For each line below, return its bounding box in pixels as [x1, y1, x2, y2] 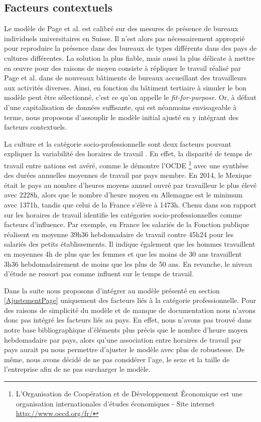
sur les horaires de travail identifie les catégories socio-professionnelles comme [4, 209, 242, 220]
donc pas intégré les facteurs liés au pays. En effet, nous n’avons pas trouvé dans [4, 314, 252, 325]
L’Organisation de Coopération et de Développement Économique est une [16, 388, 242, 399]
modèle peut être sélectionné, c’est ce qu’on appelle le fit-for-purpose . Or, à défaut [4, 92, 256, 102]
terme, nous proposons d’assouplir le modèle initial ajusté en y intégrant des [4, 112, 238, 122]
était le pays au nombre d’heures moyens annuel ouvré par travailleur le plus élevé [4, 179, 256, 190]
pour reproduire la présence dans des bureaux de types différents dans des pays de [4, 43, 257, 53]
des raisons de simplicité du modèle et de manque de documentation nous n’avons [4, 304, 255, 315]
